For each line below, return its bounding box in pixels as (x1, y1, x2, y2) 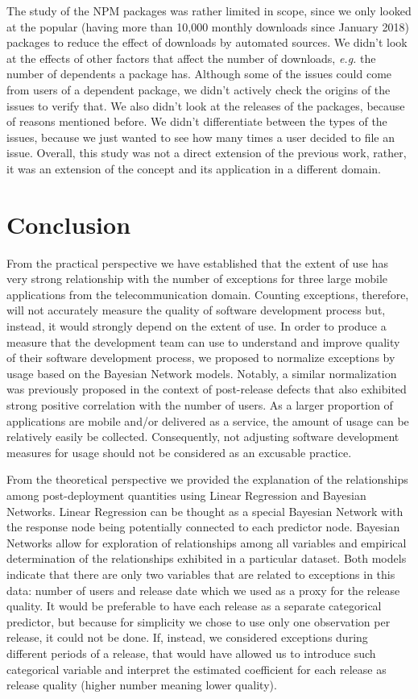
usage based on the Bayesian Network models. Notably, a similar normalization (6, 364, 397, 381)
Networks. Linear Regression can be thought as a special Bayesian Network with (6, 502, 404, 519)
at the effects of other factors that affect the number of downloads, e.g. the (6, 49, 376, 66)
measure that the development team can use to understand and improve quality (6, 333, 400, 350)
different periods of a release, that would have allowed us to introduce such (6, 644, 376, 661)
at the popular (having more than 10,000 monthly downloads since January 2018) (6, 18, 409, 35)
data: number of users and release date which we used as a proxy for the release (6, 581, 400, 598)
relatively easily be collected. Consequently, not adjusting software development (6, 428, 399, 445)
